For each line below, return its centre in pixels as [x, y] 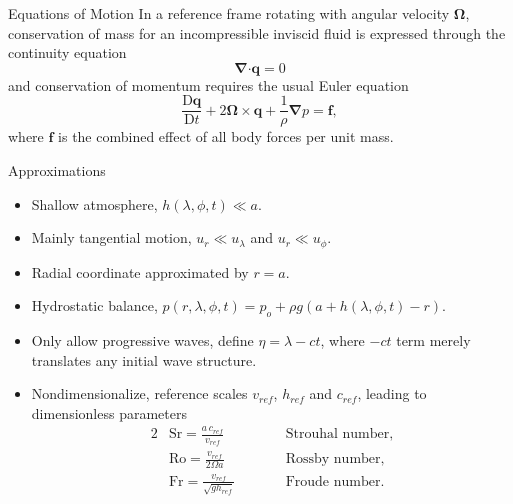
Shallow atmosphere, [94, 203]
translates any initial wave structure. [144, 359]
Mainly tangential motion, [111, 237]
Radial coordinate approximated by [140, 271]
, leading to [392, 393]
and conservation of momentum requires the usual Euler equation [208, 84]
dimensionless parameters [109, 412]
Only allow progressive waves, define [142, 340]
